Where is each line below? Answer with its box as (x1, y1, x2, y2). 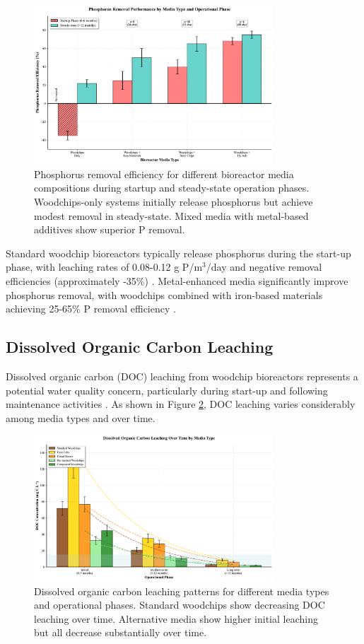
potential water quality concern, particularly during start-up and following (6, 382, 328, 397)
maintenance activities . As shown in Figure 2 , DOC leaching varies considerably (6, 397, 356, 411)
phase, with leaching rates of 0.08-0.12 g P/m (6, 259, 203, 274)
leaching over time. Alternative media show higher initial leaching (34, 611, 318, 626)
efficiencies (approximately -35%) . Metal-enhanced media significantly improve (6, 273, 348, 288)
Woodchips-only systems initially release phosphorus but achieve (34, 194, 313, 209)
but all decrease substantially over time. (34, 625, 207, 640)
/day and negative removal (206, 259, 322, 274)
